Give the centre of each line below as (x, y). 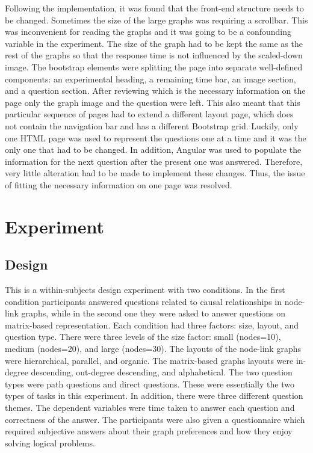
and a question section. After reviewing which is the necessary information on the (155, 91)
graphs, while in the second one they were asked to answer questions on (153, 313)
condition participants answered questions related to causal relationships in (143, 301)
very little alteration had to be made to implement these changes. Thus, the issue (155, 173)
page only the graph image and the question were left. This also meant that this (153, 102)
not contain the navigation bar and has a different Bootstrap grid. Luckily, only (152, 125)
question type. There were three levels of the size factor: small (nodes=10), (143, 337)
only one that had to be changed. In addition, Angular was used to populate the (153, 149)
